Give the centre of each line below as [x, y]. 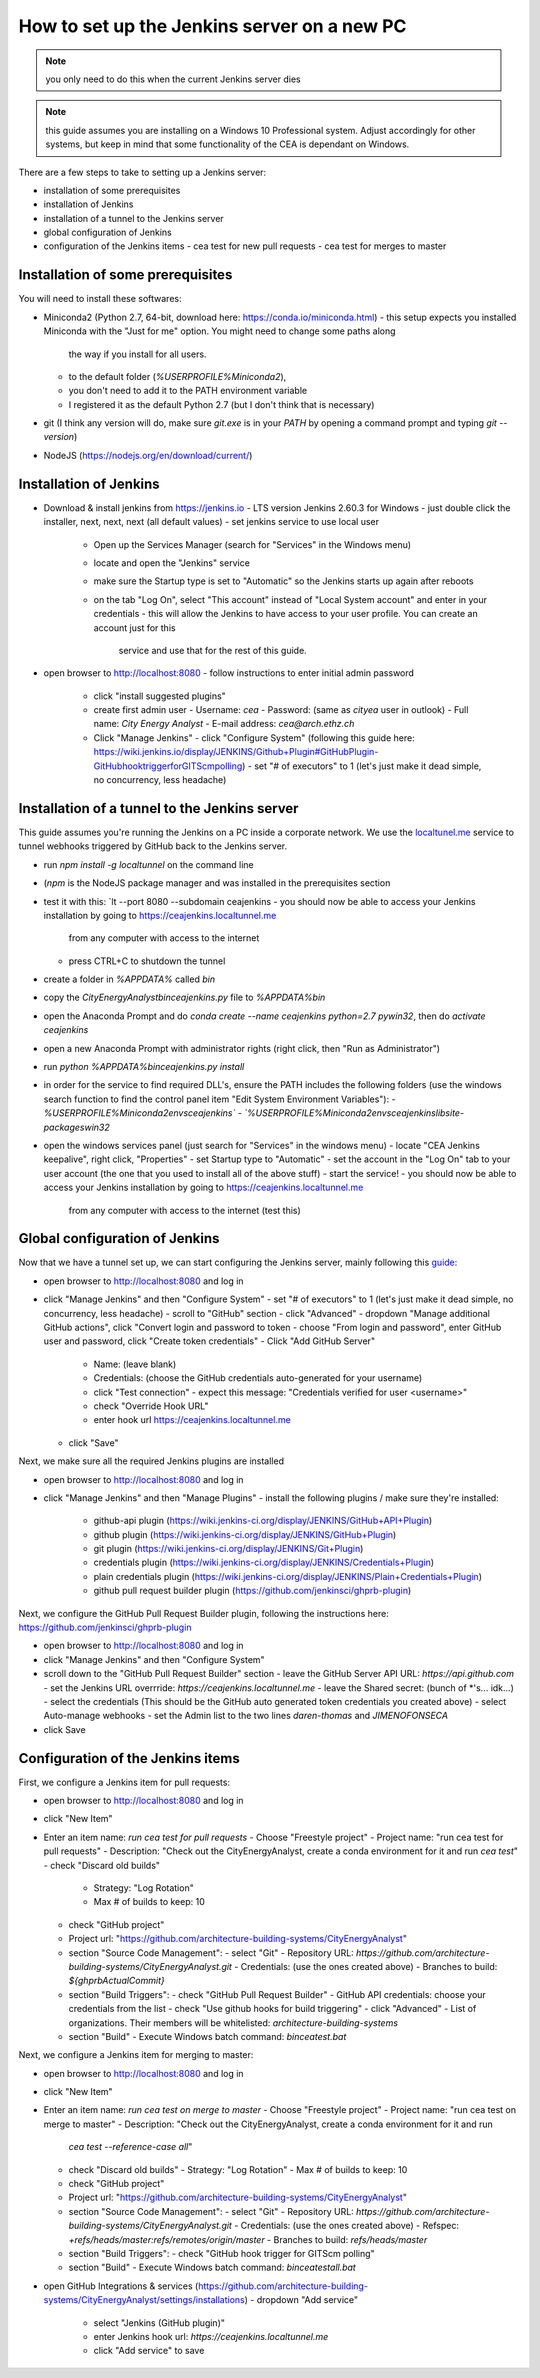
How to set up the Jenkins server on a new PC [212, 26]
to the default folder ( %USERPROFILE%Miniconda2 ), [177, 376]
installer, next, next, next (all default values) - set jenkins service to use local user [211, 522]
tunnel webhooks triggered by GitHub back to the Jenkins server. [153, 846]
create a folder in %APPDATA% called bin [129, 979]
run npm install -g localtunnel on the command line [148, 864]
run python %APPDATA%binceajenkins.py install [144, 1067]
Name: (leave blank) [135, 1364]
